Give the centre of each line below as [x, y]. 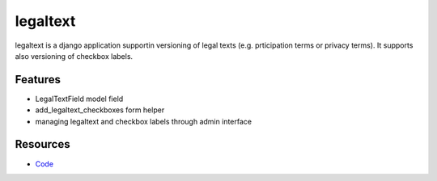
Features [38, 80]
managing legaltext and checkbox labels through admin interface [144, 121]
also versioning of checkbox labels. [74, 56]
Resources [42, 144]
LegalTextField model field [79, 99]
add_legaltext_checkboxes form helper [100, 110]
